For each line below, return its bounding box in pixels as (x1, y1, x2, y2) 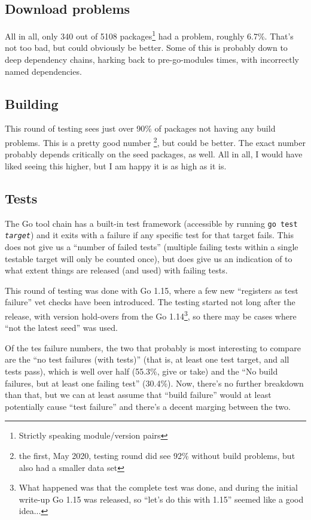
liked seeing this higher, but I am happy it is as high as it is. (5, 159, 227, 172)
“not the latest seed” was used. (5, 321, 118, 334)
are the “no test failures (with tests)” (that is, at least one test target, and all (5, 353, 289, 366)
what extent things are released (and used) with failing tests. (5, 264, 228, 276)
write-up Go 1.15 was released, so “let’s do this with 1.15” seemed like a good (19, 492, 304, 505)
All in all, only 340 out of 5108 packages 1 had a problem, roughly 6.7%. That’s (5, 28, 294, 42)
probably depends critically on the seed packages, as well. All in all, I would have (5, 148, 303, 160)
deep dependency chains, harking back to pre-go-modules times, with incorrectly (5, 53, 299, 66)
